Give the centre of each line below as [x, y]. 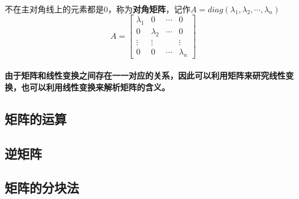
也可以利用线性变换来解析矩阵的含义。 [95, 87]
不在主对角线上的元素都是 [54, 9]
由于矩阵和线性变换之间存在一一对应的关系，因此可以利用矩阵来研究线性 [145, 75]
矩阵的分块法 [42, 188]
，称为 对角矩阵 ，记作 [149, 9]
